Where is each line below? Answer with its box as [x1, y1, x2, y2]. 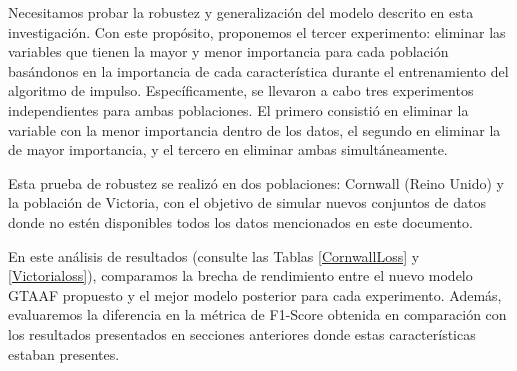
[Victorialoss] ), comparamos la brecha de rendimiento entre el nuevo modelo [8, 265, 473, 286]
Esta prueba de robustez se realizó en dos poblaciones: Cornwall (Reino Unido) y [8, 172, 504, 193]
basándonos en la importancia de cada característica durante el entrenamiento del [8, 60, 509, 81]
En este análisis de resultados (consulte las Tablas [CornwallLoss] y [8, 245, 420, 266]
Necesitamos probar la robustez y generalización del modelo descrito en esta [8, 2, 474, 22]
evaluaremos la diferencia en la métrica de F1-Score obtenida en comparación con [8, 304, 507, 325]
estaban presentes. [8, 343, 120, 364]
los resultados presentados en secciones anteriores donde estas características [8, 323, 476, 344]
